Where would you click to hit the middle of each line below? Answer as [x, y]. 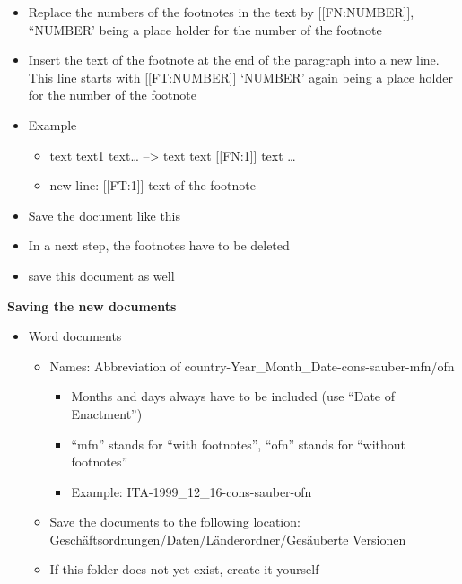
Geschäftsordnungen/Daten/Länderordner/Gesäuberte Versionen [228, 539]
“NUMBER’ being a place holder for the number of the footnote [205, 29]
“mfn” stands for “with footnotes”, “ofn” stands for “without [239, 444]
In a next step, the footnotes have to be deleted [159, 245]
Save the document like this [105, 215]
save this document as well [101, 275]
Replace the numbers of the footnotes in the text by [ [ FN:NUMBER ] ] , [221, 12]
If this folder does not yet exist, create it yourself [184, 569]
